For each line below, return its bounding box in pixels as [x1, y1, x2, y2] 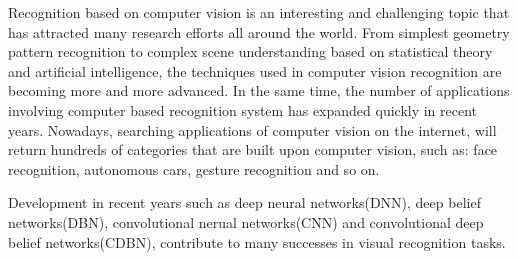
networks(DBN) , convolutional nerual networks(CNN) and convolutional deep [8, 211, 484, 232]
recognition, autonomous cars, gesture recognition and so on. [8, 158, 380, 179]
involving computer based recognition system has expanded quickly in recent [8, 99, 478, 120]
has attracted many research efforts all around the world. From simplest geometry [8, 21, 510, 42]
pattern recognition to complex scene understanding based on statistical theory [8, 41, 493, 62]
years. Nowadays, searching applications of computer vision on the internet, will [8, 119, 497, 140]
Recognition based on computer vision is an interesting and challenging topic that [8, 2, 510, 22]
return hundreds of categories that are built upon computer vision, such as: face [8, 139, 498, 160]
